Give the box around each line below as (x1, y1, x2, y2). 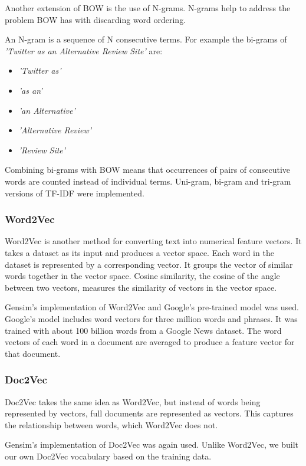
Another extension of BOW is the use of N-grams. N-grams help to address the (5, 2, 291, 14)
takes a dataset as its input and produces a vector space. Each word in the (5, 246, 274, 258)
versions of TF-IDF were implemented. (5, 186, 144, 199)
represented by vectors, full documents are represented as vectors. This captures (5, 407, 294, 419)
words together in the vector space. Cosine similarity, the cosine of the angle (5, 270, 280, 282)
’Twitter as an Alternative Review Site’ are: (5, 44, 163, 57)
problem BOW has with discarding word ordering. (5, 13, 186, 25)
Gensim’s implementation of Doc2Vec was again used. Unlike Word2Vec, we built (5, 438, 299, 451)
